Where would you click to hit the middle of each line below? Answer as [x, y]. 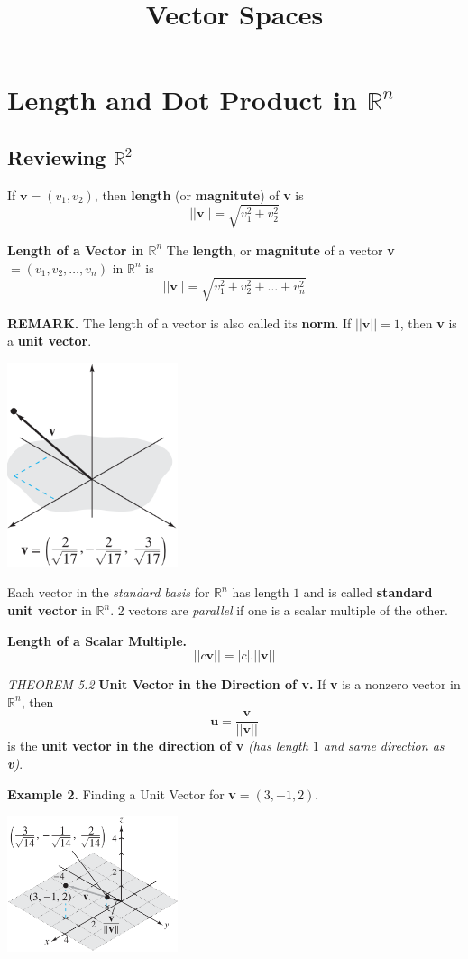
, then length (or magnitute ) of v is [199, 194]
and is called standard [368, 592]
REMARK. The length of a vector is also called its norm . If [179, 323]
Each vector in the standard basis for [109, 592]
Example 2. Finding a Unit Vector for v [122, 793]
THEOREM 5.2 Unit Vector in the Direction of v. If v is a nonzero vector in [234, 684]
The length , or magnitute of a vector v [280, 249]
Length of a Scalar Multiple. [97, 640]
